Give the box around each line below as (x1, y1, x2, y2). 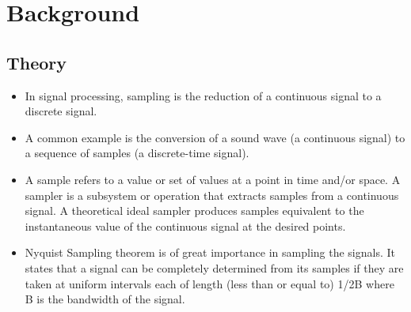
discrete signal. (25, 103, 97, 119)
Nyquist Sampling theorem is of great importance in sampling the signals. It (25, 244, 395, 261)
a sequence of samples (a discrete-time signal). (25, 145, 249, 161)
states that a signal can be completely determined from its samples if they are (25, 259, 404, 276)
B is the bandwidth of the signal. (25, 291, 185, 307)
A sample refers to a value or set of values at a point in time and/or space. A (25, 171, 401, 187)
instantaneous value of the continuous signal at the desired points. (25, 217, 346, 234)
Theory (6, 50, 67, 74)
